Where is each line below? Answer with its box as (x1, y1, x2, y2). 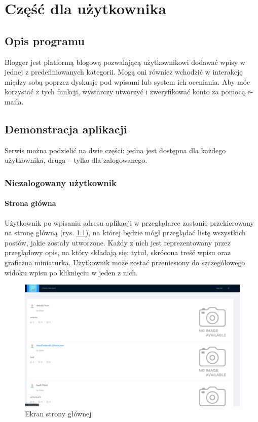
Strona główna (5, 198, 56, 208)
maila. (5, 96, 24, 107)
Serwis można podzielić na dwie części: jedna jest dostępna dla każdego (5, 145, 226, 155)
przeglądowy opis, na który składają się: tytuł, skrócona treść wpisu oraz (5, 247, 231, 258)
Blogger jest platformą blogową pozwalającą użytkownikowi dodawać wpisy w (5, 56, 245, 67)
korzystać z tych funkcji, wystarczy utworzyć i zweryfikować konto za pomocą (5, 86, 245, 97)
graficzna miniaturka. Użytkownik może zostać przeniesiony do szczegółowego (5, 257, 245, 267)
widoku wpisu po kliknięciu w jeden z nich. (5, 267, 138, 277)
